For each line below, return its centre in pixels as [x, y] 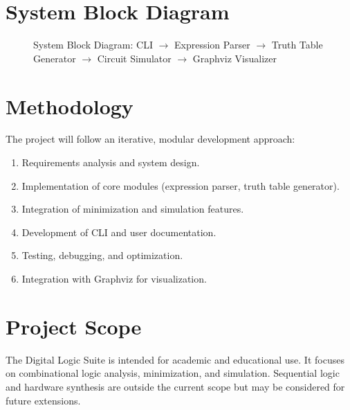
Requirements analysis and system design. [111, 162]
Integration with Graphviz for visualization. [114, 278]
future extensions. [43, 400]
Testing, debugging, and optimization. [102, 255]
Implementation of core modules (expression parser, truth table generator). [181, 185]
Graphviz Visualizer [235, 58]
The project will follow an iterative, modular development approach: [150, 139]
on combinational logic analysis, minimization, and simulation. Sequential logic [173, 373]
